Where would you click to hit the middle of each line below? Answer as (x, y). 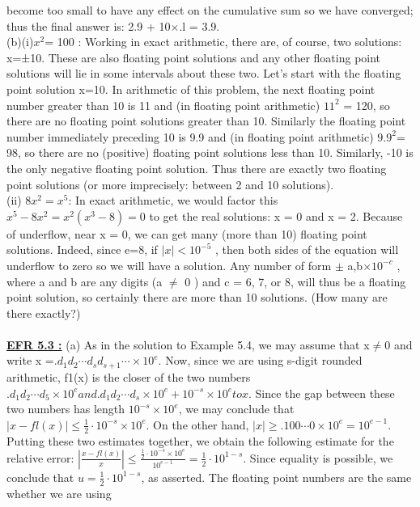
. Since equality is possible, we (318, 457)
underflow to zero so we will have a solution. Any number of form (169, 265)
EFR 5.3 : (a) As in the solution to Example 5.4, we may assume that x (188, 344)
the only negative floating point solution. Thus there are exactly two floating (197, 168)
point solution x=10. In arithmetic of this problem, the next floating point (191, 89)
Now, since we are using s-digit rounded (264, 360)
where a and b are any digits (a (85, 281)
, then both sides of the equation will (307, 249)
